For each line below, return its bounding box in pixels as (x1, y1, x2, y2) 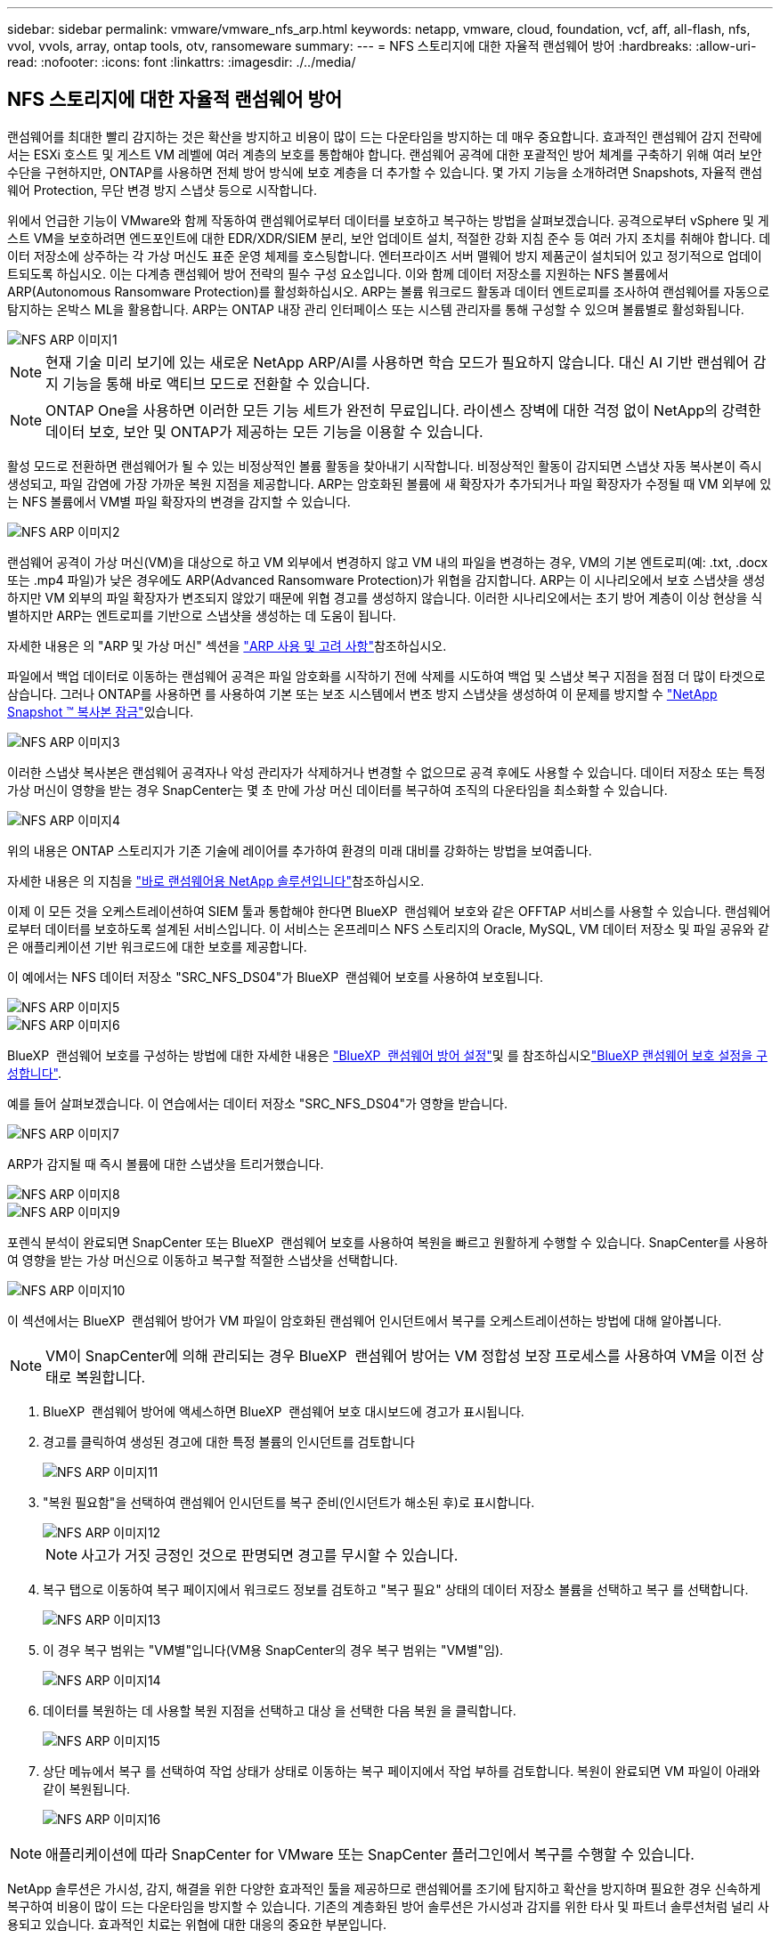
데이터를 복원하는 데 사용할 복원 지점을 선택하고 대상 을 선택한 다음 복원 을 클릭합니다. (43, 1702, 516, 1718)
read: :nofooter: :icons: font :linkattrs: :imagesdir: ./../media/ (7, 54, 356, 69)
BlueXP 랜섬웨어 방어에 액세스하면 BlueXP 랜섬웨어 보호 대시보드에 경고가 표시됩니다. (43, 1403, 524, 1419)
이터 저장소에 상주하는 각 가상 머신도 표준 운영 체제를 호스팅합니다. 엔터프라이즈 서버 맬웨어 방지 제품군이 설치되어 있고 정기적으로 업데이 (7, 247, 762, 264)
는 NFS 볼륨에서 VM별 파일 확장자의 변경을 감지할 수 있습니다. (7, 493, 351, 509)
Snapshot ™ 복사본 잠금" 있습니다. (7, 703, 194, 719)
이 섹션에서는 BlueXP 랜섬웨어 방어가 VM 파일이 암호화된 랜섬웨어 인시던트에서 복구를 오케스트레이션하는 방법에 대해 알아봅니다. (7, 1312, 722, 1328)
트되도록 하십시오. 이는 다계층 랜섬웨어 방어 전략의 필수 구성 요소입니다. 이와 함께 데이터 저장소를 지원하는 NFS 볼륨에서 (7, 265, 669, 281)
